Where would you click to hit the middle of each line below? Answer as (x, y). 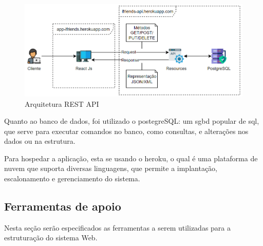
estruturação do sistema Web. (51, 238)
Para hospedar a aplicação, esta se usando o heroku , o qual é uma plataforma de (131, 158)
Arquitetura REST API (62, 103)
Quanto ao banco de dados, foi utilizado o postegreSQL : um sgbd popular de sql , (132, 121)
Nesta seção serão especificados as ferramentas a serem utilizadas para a (118, 227)
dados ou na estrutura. (40, 141)
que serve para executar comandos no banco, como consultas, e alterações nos (126, 131)
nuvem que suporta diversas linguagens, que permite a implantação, (111, 168)
